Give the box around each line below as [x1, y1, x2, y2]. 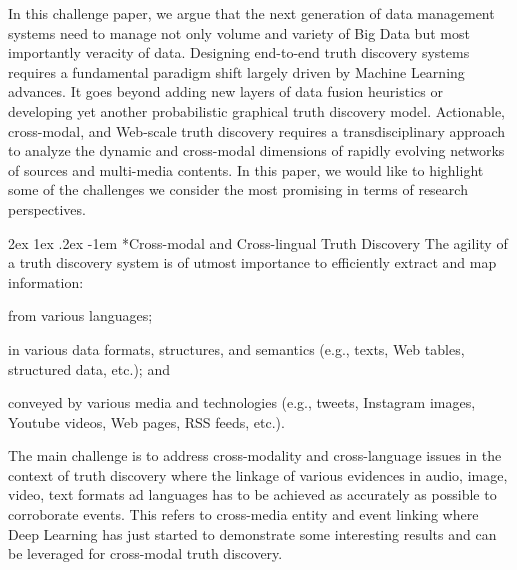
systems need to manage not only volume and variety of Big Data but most [8, 22, 470, 43]
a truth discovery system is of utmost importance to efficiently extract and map [8, 252, 497, 273]
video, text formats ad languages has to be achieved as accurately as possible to [8, 484, 497, 505]
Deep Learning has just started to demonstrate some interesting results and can [8, 523, 497, 544]
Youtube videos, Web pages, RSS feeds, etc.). [8, 411, 285, 432]
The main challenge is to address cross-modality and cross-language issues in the [8, 445, 502, 466]
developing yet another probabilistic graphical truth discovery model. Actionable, [8, 100, 506, 121]
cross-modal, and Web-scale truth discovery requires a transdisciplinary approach [8, 120, 506, 141]
